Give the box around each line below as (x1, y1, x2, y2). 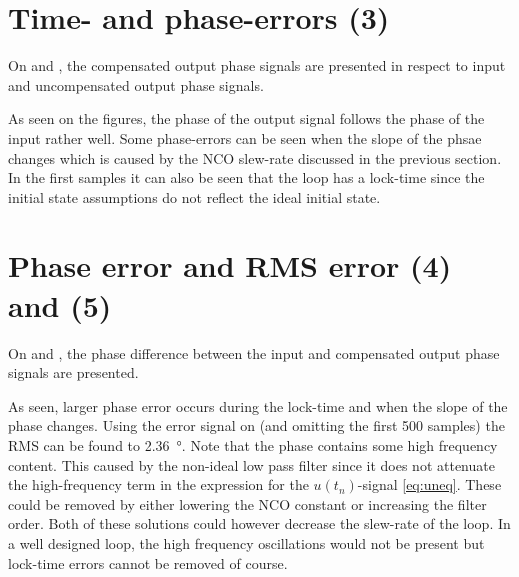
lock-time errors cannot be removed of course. (8, 552, 288, 573)
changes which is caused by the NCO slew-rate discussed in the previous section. (8, 147, 502, 168)
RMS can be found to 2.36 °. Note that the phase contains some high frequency (8, 434, 498, 455)
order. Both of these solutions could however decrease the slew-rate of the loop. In (8, 513, 511, 534)
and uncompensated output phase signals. (8, 74, 264, 95)
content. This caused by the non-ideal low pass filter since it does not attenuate (8, 454, 495, 475)
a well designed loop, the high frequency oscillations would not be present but (8, 532, 485, 553)
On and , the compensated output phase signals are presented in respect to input (8, 55, 506, 76)
